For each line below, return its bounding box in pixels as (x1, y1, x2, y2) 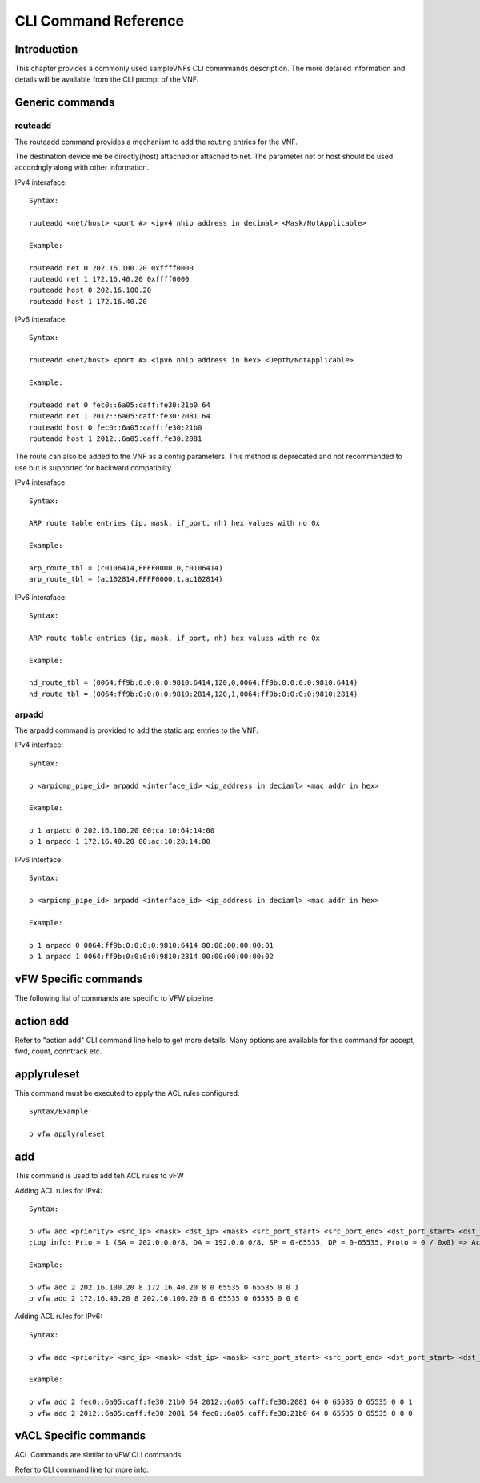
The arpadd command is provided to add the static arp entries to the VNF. (14, 725, 259, 735)
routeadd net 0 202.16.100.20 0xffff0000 (29, 263, 194, 272)
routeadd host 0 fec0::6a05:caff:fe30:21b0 (29, 422, 202, 432)
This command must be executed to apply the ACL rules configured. (14, 1089, 240, 1098)
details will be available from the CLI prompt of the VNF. (14, 74, 199, 84)
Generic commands (14, 96, 115, 110)
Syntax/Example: (29, 1107, 93, 1116)
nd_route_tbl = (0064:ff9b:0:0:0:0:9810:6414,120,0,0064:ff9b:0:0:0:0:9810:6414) (29, 678, 358, 687)
